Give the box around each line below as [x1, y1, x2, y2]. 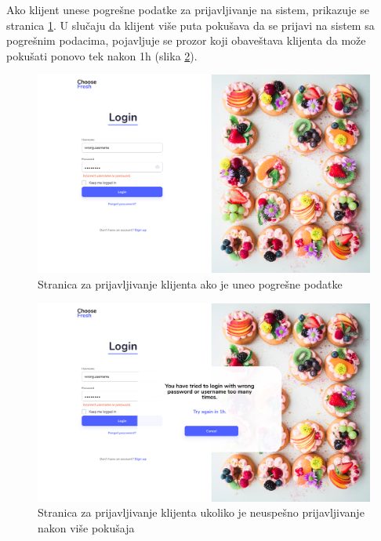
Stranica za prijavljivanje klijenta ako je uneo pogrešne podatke [38, 275, 343, 292]
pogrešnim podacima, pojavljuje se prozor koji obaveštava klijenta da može [6, 32, 366, 49]
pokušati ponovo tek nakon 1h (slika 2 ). [6, 47, 198, 64]
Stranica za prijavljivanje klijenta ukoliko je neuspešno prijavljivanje [38, 504, 365, 521]
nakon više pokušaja [38, 519, 135, 536]
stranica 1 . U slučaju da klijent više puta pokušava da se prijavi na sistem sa [6, 16, 375, 33]
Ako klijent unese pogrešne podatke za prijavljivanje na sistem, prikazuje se [6, 2, 369, 17]
